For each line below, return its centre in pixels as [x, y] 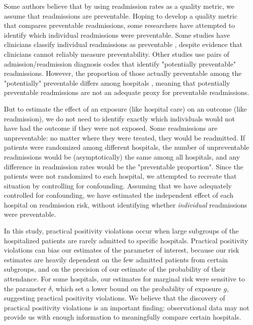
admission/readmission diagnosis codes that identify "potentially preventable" [120, 63]
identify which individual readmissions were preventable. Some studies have [117, 35]
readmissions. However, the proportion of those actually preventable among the [123, 73]
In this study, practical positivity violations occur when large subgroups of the [121, 231]
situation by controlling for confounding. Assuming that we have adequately [118, 185]
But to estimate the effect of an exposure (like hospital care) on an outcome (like [126, 108]
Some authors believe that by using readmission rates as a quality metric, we [119, 6]
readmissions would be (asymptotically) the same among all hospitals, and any [122, 156]
